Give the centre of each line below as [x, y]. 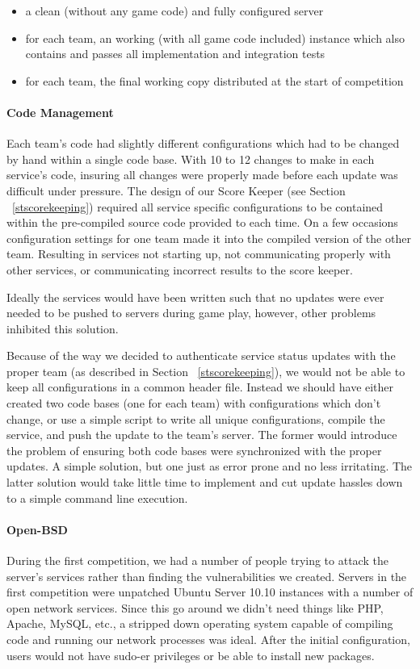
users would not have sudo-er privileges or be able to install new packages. [191, 655]
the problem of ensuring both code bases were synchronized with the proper [194, 450]
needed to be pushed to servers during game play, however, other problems [191, 313]
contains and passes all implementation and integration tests [175, 54]
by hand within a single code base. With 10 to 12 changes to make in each [191, 159]
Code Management [60, 112]
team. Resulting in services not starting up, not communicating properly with [199, 254]
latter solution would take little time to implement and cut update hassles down [205, 482]
